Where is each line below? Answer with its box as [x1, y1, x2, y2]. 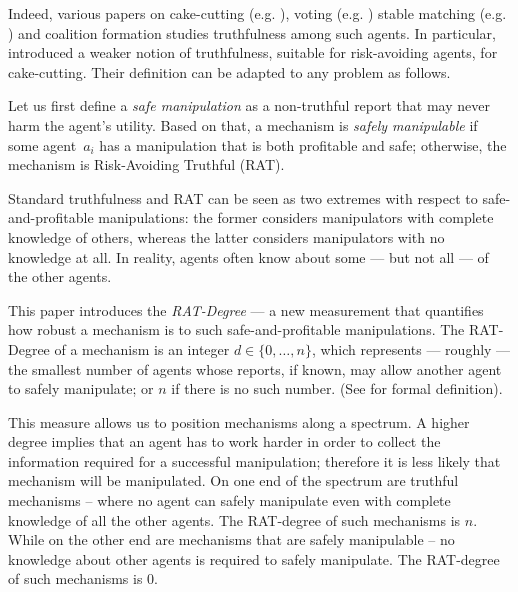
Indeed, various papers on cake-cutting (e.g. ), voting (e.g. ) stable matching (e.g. [8, 3, 507, 23]
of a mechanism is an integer [54, 338, 230, 359]
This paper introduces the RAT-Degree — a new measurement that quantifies [8, 299, 484, 320]
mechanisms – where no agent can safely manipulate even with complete [8, 490, 451, 511]
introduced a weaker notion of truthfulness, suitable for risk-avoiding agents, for [8, 42, 498, 63]
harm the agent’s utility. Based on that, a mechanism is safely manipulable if [8, 114, 478, 135]
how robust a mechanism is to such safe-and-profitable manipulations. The [8, 319, 465, 340]
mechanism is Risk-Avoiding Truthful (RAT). [8, 154, 285, 175]
